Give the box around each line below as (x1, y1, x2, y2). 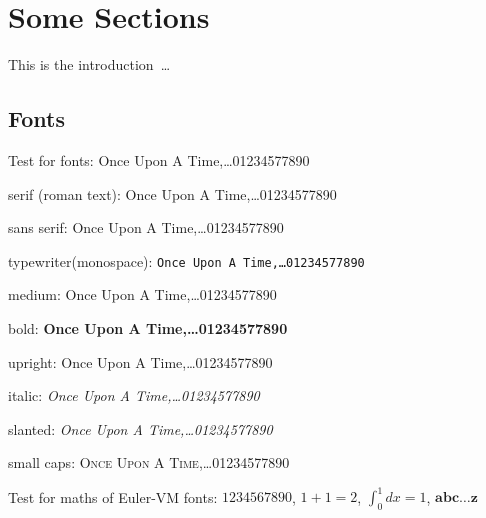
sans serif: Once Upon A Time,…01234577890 (8, 217, 284, 238)
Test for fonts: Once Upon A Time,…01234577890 (8, 149, 310, 170)
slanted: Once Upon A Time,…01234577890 (8, 418, 273, 439)
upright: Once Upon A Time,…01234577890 (8, 351, 273, 372)
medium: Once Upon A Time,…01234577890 (8, 284, 277, 305)
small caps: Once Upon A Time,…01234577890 (8, 452, 290, 473)
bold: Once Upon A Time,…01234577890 (8, 317, 288, 338)
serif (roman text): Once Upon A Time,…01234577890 (8, 183, 337, 204)
